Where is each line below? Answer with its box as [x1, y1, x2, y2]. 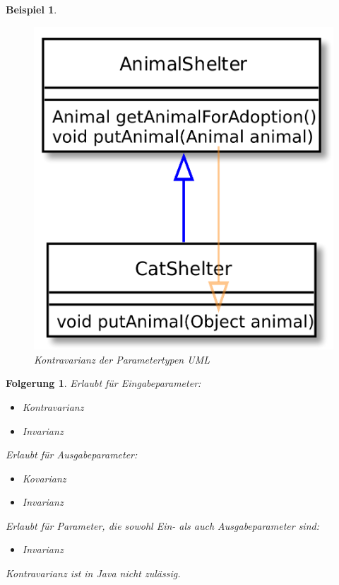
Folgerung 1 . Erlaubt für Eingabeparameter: [6, 376, 201, 390]
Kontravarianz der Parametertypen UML [34, 352, 210, 366]
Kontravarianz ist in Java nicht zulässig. [6, 566, 181, 581]
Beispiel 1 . [6, 2, 57, 16]
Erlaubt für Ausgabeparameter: [6, 447, 138, 462]
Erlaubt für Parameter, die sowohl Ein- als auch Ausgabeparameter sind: [6, 518, 319, 533]
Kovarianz [22, 470, 66, 485]
